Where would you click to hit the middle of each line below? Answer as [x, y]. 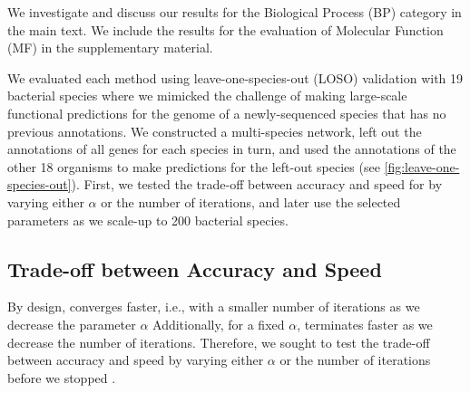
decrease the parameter [72, 324]
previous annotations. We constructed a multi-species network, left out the [215, 131]
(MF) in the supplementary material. [110, 48]
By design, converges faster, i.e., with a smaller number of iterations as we [214, 307]
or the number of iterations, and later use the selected [251, 201]
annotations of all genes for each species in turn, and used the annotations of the [232, 149]
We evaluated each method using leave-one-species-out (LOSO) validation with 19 [235, 77]
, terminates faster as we [365, 324]
